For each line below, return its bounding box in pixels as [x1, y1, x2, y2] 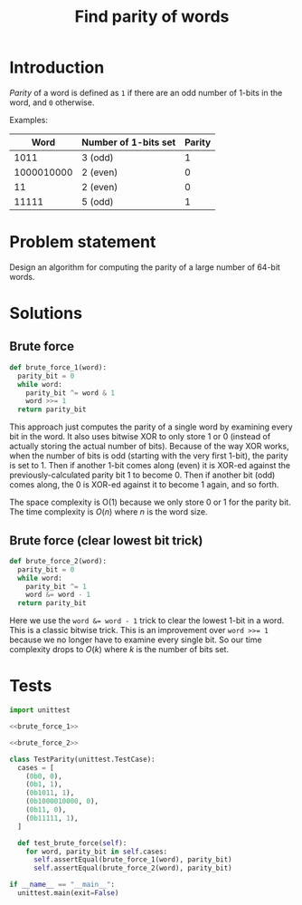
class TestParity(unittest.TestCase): [9, 755, 156, 764]
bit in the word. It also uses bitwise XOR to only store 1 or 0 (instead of [9, 431, 271, 442]
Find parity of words [74, 6, 230, 27]
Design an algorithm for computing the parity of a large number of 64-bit [9, 261, 280, 273]
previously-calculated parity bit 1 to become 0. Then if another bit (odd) [9, 469, 276, 481]
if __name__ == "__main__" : [9, 881, 116, 890]
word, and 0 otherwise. [9, 97, 95, 108]
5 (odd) [80, 195, 115, 207]
